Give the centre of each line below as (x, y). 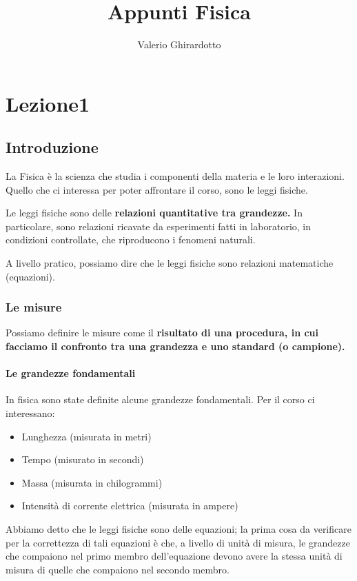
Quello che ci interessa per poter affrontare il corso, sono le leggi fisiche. (157, 189)
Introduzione (52, 147)
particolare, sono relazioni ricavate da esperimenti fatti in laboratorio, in (159, 226)
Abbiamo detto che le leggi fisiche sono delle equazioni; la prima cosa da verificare (178, 529)
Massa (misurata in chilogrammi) (92, 482)
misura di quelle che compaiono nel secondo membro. (118, 569)
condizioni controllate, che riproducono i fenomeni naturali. (131, 239)
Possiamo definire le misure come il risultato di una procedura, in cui (162, 333)
